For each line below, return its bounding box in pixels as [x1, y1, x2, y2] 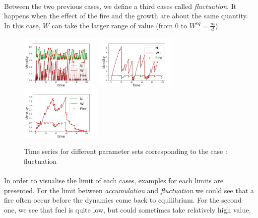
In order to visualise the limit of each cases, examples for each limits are [4, 175, 223, 186]
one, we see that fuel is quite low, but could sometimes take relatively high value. [4, 204, 251, 215]
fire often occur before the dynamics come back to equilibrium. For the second [4, 195, 242, 205]
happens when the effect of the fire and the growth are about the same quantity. [4, 10, 248, 21]
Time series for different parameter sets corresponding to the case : [24, 146, 227, 156]
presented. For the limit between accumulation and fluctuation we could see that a [4, 185, 254, 195]
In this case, [4, 20, 41, 30]
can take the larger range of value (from [52, 20, 173, 30]
